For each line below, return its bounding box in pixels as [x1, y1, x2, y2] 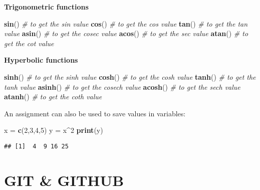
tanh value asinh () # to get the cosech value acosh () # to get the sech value [4, 81, 240, 92]
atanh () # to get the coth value [4, 91, 102, 102]
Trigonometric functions [4, 2, 89, 12]
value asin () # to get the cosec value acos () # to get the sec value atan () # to [4, 28, 248, 39]
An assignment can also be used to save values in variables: [4, 108, 186, 118]
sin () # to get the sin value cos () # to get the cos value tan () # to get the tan [4, 18, 248, 29]
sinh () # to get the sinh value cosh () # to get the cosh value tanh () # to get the [4, 71, 256, 82]
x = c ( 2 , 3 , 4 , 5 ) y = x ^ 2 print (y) [4, 125, 103, 135]
